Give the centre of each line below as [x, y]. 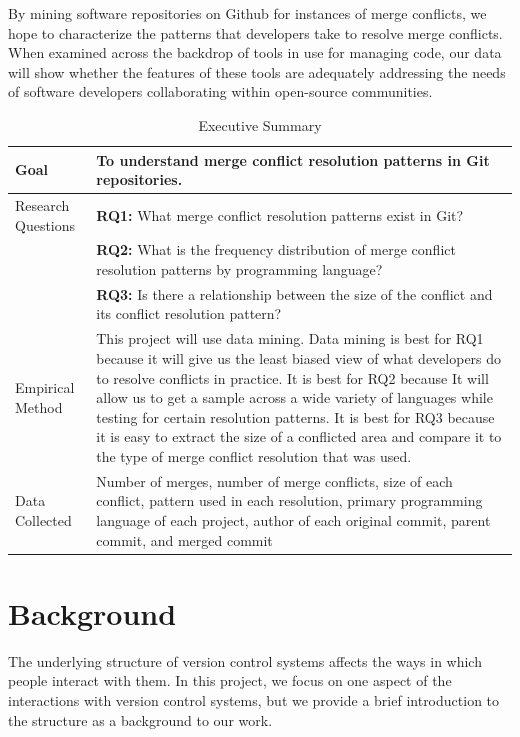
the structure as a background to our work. [140, 719]
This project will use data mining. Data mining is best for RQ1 [290, 338]
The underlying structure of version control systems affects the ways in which [245, 660]
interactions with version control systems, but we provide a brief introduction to [254, 699]
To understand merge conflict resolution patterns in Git [293, 159]
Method [39, 406]
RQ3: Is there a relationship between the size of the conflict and [294, 293]
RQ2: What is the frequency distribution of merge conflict [276, 249]
